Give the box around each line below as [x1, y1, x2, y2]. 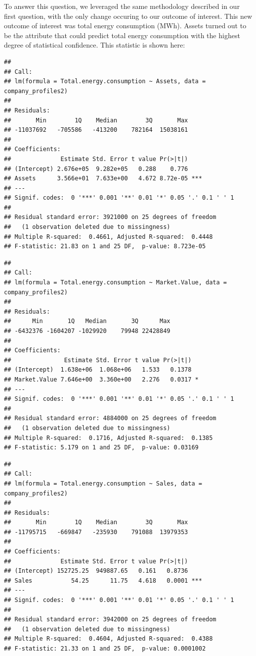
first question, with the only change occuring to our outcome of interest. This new [4, 10, 253, 21]
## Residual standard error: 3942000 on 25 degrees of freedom [4, 616, 216, 623]
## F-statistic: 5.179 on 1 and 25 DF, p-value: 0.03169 [4, 444, 199, 451]
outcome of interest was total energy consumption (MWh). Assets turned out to [4, 20, 247, 31]
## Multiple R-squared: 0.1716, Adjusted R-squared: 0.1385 [4, 434, 213, 441]
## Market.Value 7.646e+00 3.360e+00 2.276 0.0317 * [4, 376, 199, 383]
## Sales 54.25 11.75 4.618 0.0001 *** [4, 577, 202, 584]
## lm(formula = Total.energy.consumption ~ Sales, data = [4, 480, 202, 487]
